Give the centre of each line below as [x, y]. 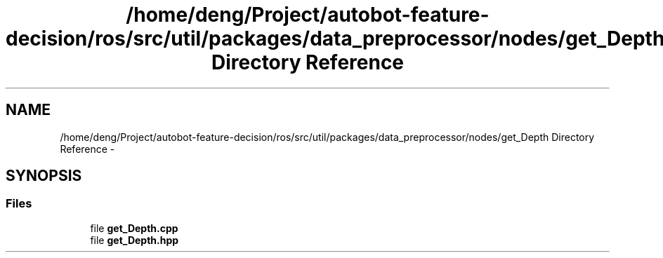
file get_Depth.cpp [134, 228]
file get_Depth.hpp [134, 240]
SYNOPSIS [44, 176]
